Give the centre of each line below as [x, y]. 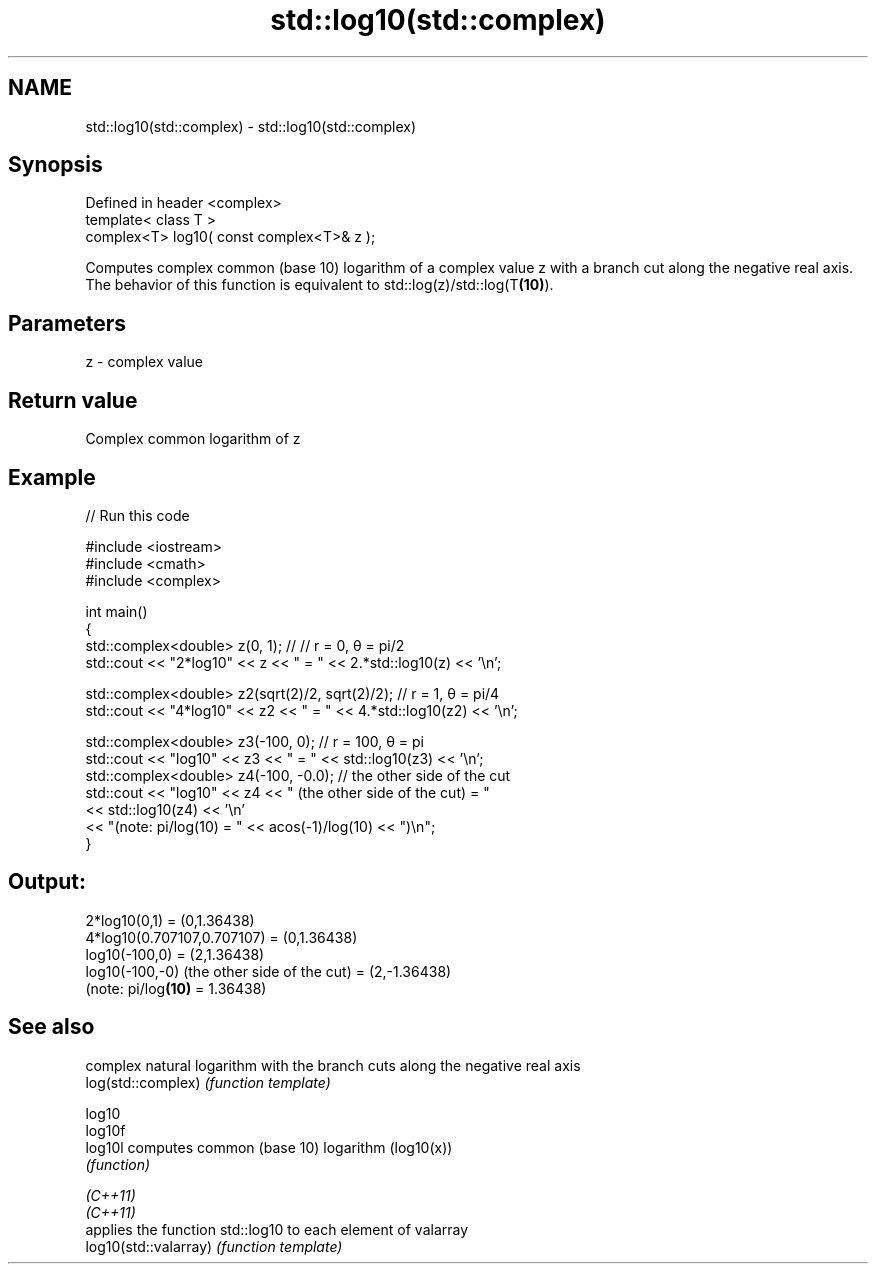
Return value [73, 400]
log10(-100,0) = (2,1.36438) [175, 954]
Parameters [67, 323]
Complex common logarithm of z [193, 439]
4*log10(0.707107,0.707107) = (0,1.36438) [221, 937]
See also [51, 1027]
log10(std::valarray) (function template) [214, 1246]
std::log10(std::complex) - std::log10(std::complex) [251, 126]
